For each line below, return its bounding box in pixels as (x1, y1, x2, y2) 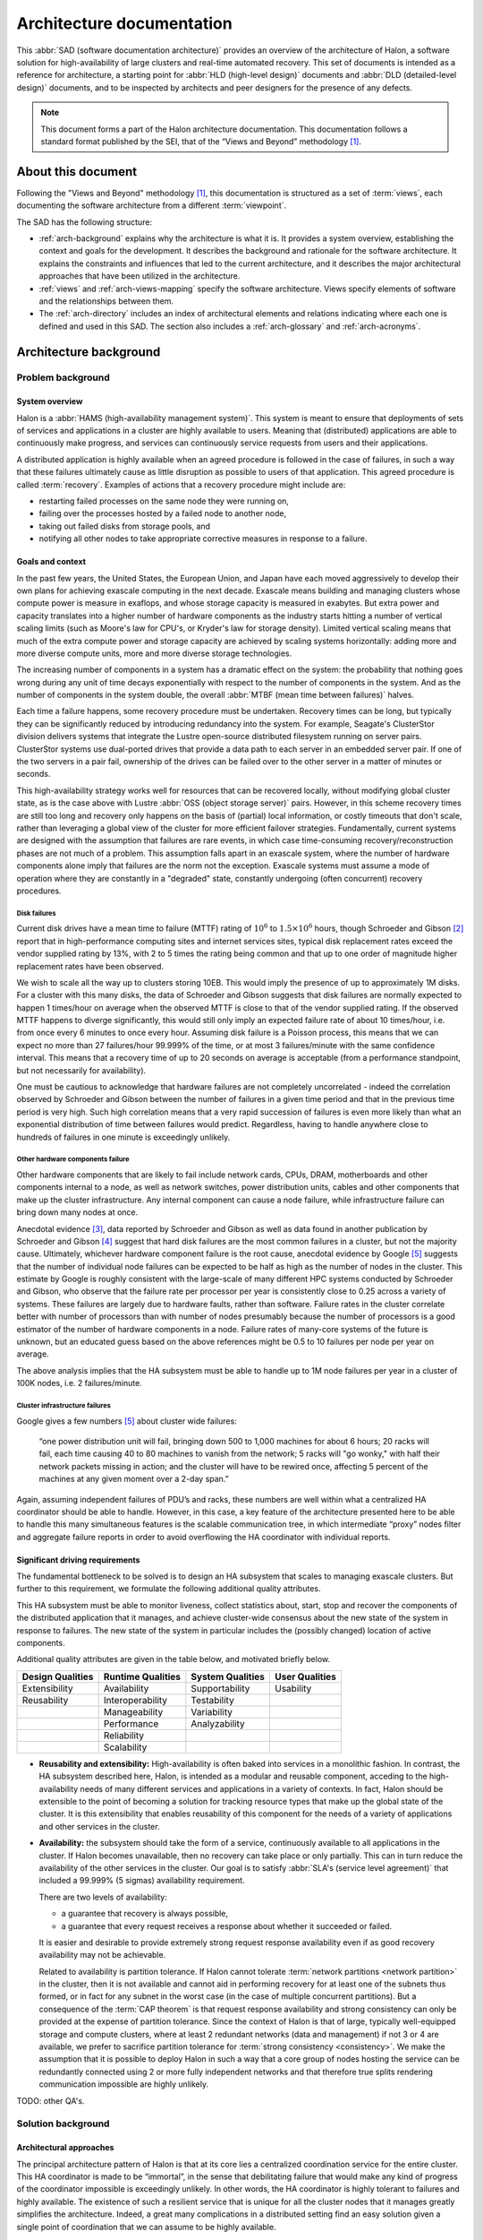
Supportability (191, 1682, 250, 1694)
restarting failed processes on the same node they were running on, (38, 495, 290, 506)
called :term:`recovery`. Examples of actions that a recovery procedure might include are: (16, 479, 346, 490)
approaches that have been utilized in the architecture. (38, 271, 241, 281)
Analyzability (191, 1717, 245, 1729)
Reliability (103, 1729, 145, 1742)
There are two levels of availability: (38, 1891, 167, 1902)
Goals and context (16, 556, 87, 567)
